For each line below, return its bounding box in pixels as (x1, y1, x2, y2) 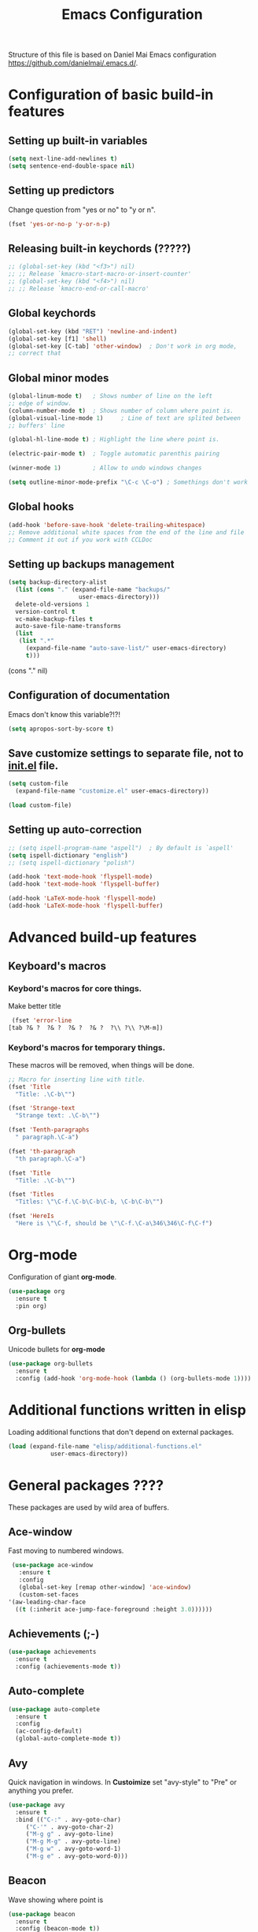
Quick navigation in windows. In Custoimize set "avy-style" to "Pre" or (8, 1777, 238, 1786)
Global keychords (8, 307, 97, 320)
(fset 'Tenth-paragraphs (8, 1126, 90, 1134)
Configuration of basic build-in (8, 86, 214, 104)
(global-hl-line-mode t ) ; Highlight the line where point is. (8, 436, 220, 444)
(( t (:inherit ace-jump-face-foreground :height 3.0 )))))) (15, 1605, 213, 1613)
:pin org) (15, 1302, 47, 1310)
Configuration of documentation (8, 689, 171, 702)
